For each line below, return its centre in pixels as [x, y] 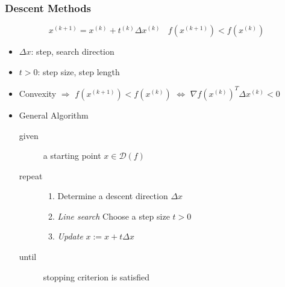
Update [70, 236]
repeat [31, 175]
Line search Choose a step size [114, 216]
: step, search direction [73, 51]
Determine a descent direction [113, 196]
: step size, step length [79, 71]
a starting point [72, 156]
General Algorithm [54, 115]
